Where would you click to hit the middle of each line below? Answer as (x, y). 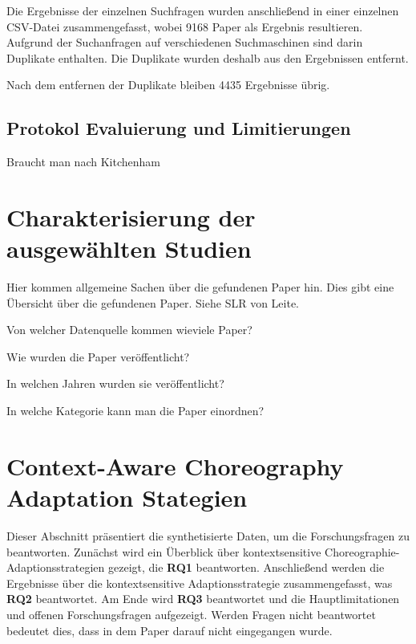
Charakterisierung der (131, 216)
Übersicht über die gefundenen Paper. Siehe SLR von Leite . (153, 302)
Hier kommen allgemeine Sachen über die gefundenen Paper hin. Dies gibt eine (200, 287)
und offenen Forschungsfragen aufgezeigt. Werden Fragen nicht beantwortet (191, 614)
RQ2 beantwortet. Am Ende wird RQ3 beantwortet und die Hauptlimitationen (203, 599)
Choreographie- (362, 551)
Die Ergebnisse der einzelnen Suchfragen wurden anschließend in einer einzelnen (203, 10)
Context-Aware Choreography (175, 465)
